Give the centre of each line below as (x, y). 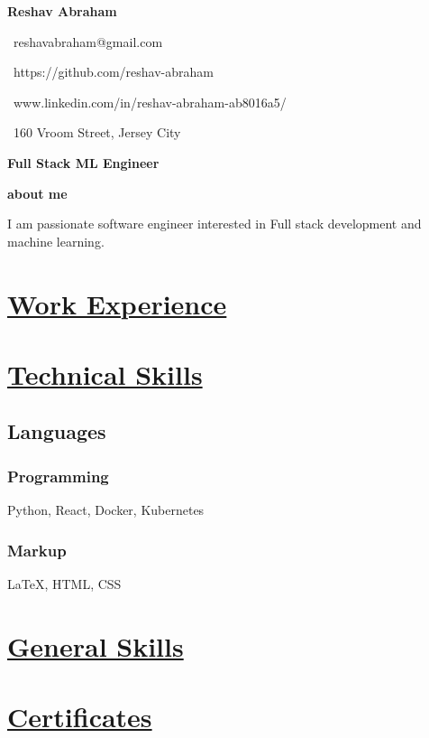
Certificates (80, 717)
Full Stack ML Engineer (83, 162)
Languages (57, 431)
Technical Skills (105, 374)
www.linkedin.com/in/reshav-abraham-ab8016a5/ (150, 102)
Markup (37, 550)
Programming (58, 476)
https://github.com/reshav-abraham (113, 72)
